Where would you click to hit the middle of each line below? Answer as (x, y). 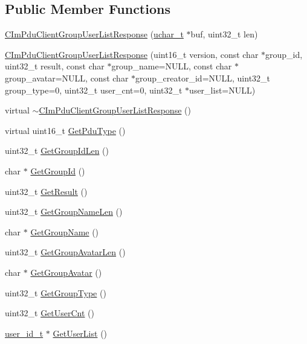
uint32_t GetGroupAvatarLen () (65, 252)
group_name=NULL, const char (172, 66)
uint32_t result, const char (55, 66)
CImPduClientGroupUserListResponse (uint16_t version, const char (132, 54)
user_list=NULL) (222, 90)
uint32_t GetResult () (46, 191)
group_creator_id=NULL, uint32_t (203, 78)
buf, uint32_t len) (224, 34)
